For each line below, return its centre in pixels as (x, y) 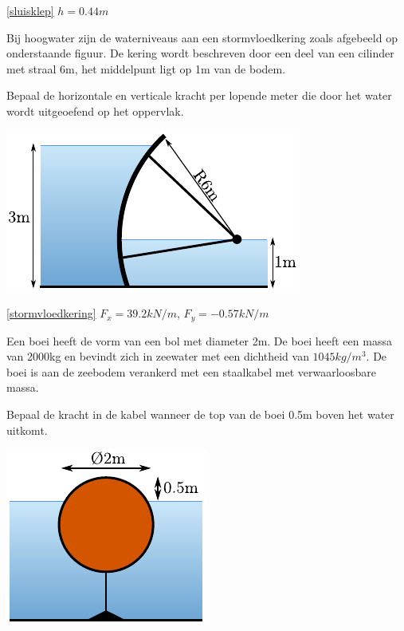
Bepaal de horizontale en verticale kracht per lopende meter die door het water (199, 95)
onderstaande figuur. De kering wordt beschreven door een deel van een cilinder (200, 53)
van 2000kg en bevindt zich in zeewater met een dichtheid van (158, 356)
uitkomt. (27, 430)
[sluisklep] (30, 10)
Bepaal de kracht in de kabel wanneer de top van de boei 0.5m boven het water (200, 414)
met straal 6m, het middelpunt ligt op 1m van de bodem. (146, 68)
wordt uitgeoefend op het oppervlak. (95, 110)
